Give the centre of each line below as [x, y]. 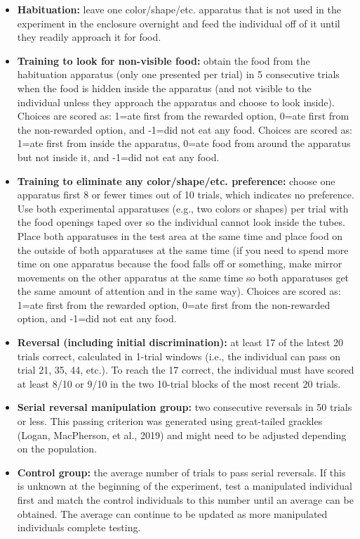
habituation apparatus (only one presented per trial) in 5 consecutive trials [178, 74]
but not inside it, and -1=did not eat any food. [118, 157]
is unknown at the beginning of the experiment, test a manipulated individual [185, 486]
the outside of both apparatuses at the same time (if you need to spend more [183, 249]
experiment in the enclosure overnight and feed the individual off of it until [179, 23]
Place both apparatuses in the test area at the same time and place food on [180, 235]
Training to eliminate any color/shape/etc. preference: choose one [176, 180]
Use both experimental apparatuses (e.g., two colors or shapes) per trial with [183, 208]
